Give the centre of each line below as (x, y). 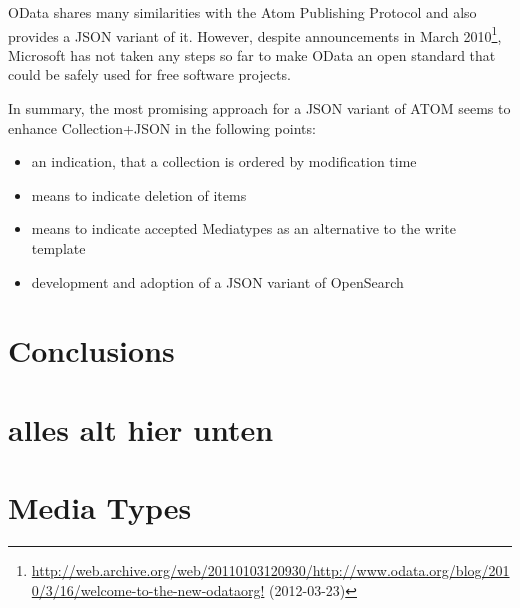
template (58, 248)
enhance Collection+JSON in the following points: (162, 127)
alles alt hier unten (141, 428)
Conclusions (91, 350)
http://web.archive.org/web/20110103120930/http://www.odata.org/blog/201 (270, 570)
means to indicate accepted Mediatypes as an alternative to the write (243, 228)
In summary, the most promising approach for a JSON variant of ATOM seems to (259, 108)
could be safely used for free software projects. (149, 74)
